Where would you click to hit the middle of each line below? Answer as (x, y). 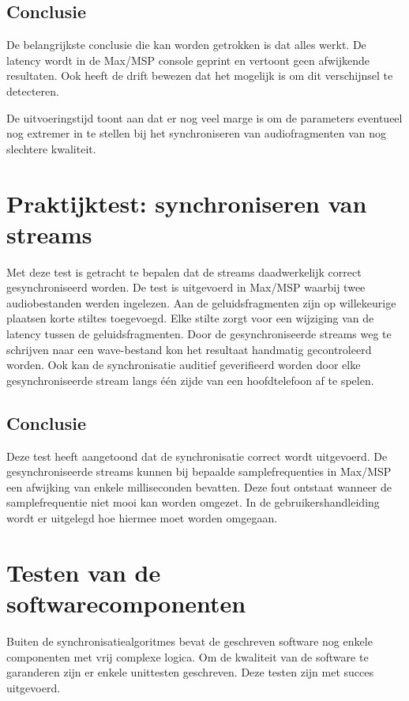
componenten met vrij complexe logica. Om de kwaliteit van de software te (188, 656)
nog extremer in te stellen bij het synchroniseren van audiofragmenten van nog (197, 133)
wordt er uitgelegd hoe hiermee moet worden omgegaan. (142, 518)
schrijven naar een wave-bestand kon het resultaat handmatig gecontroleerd (189, 349)
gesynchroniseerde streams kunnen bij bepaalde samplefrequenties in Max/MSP (199, 471)
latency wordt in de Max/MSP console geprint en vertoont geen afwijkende (188, 60)
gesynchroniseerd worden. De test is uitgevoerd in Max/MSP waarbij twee (186, 287)
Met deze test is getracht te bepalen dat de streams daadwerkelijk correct (184, 271)
